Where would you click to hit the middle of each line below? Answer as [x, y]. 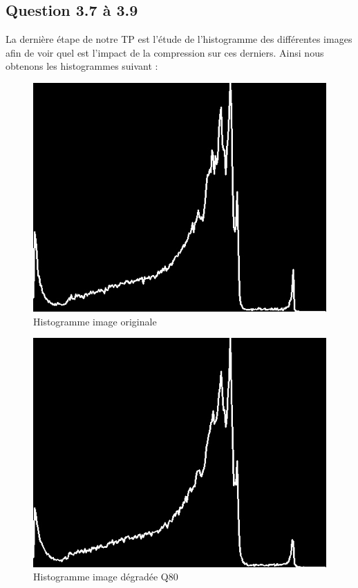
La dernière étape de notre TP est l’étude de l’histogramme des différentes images [179, 39]
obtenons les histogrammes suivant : [82, 66]
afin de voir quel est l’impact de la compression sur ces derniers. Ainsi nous [165, 52]
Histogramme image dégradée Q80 [106, 577]
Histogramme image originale [95, 321]
